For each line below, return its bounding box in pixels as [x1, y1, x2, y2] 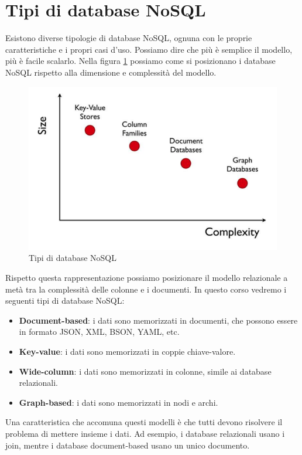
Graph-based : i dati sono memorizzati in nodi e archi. [19, 396, 218, 408]
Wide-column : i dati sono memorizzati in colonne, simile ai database [19, 365, 272, 377]
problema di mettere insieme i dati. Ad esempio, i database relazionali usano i [5, 427, 285, 439]
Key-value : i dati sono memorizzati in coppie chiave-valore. [19, 345, 236, 357]
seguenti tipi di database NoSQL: [5, 294, 125, 307]
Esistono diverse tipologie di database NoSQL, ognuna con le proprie [5, 32, 252, 44]
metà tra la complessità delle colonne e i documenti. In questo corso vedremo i [5, 283, 287, 295]
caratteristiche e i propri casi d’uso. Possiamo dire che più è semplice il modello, [5, 43, 293, 55]
